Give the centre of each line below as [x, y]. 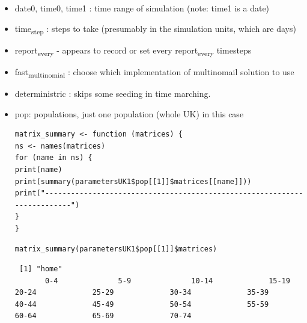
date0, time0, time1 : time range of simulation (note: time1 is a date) [142, 8]
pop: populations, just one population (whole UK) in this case [129, 113]
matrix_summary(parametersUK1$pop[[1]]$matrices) [116, 249]
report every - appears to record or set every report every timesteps [133, 51]
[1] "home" [41, 269]
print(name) [38, 169]
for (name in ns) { [53, 158]
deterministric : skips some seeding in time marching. [113, 93]
